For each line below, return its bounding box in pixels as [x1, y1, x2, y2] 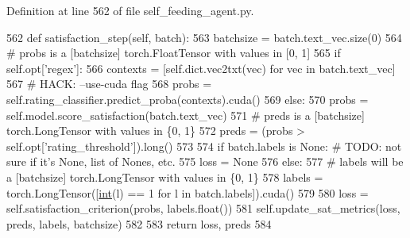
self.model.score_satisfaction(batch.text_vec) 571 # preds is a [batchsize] [6, 106, 365, 123]
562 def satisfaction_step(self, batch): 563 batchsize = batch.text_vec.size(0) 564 [6, 29, 402, 45]
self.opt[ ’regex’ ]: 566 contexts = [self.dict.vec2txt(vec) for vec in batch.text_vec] [6, 59, 396, 76]
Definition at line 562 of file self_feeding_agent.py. [6, 2, 254, 18]
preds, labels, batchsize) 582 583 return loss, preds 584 [6, 215, 272, 232]
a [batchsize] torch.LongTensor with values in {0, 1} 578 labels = [6, 168, 323, 185]
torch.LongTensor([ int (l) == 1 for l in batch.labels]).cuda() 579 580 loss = [6, 184, 369, 201]
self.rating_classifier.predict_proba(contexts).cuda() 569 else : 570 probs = [6, 90, 369, 107]
